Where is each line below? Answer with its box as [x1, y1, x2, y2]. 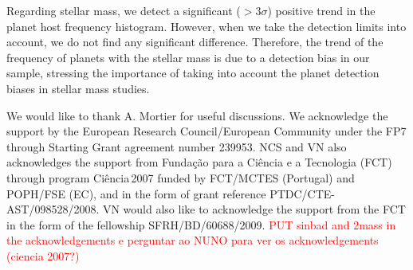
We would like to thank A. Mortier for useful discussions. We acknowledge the [6, 107, 388, 123]
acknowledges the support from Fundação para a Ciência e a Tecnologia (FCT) [6, 154, 392, 170]
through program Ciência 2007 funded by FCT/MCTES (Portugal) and [6, 169, 355, 186]
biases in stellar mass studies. [6, 80, 150, 96]
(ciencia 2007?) [6, 247, 80, 264]
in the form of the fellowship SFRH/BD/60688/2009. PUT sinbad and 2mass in [6, 216, 396, 233]
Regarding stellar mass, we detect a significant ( [6, 2, 241, 18]
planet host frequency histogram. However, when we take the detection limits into [6, 18, 407, 34]
